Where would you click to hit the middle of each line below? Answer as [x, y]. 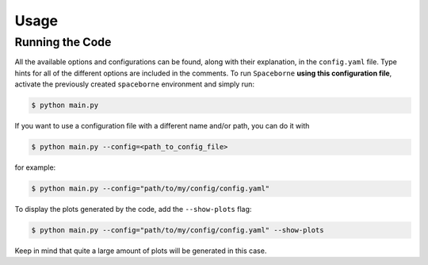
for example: [35, 167]
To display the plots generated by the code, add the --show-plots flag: [133, 209]
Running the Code [63, 42]
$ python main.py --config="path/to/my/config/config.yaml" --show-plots [178, 230]
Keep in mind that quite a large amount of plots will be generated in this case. [141, 251]
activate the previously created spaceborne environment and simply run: [135, 84]
